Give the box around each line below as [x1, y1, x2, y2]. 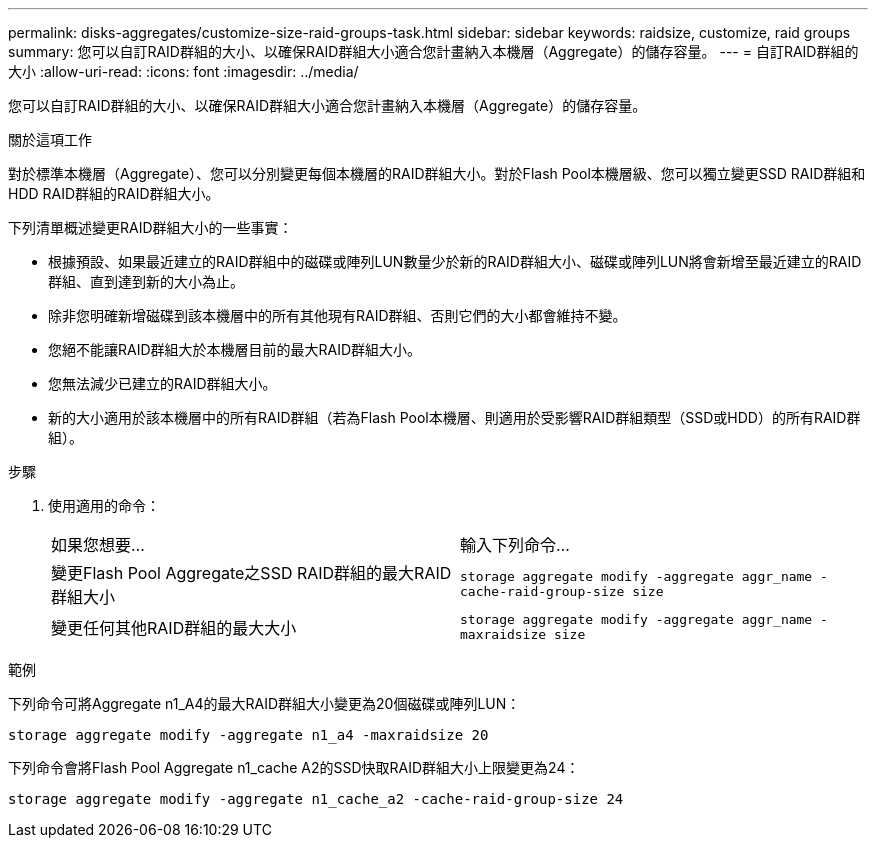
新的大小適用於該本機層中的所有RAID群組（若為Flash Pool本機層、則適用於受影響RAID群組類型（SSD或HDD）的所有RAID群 [48, 409, 861, 426]
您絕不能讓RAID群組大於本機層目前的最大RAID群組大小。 [48, 341, 422, 358]
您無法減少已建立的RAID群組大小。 [48, 375, 277, 392]
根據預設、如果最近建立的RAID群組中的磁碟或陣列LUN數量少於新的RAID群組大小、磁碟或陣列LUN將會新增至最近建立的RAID [48, 253, 862, 270]
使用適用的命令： [48, 497, 160, 514]
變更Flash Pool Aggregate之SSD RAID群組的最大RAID [51, 563, 452, 583]
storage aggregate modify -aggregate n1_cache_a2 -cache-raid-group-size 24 [8, 791, 624, 807]
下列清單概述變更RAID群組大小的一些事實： [8, 219, 293, 236]
